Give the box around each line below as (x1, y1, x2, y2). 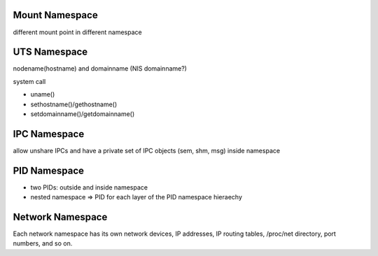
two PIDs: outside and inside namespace (30, 183, 148, 192)
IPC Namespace (13, 128, 85, 140)
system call (13, 77, 46, 85)
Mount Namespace (13, 9, 98, 21)
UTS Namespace (13, 46, 88, 58)
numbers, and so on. (13, 239, 73, 248)
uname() (30, 90, 55, 99)
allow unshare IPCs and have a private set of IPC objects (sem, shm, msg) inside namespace (13, 146, 280, 155)
